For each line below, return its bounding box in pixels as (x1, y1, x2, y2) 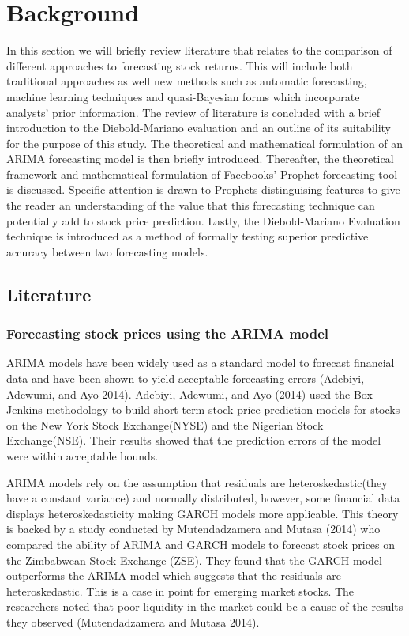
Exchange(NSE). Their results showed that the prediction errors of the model (6, 432, 381, 449)
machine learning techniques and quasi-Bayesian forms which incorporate (6, 88, 360, 104)
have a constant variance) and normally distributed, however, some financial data (6, 490, 400, 506)
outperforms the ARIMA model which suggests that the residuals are (6, 567, 341, 584)
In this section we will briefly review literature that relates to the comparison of (6, 42, 392, 59)
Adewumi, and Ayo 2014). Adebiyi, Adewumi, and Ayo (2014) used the (6, 385, 351, 402)
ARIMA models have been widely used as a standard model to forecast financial (6, 354, 395, 371)
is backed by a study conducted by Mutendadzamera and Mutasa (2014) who (6, 521, 381, 537)
